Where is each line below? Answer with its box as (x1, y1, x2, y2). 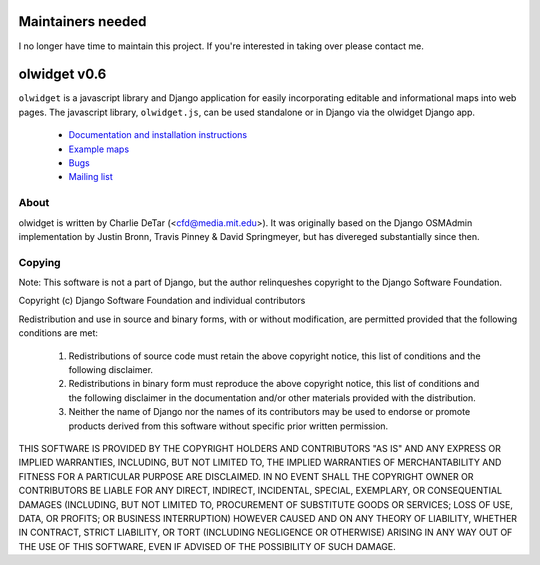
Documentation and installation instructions (68, 129, 248, 141)
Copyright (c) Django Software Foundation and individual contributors (18, 295, 306, 307)
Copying (18, 255, 61, 269)
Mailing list (68, 171, 114, 183)
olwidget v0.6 (18, 66, 107, 83)
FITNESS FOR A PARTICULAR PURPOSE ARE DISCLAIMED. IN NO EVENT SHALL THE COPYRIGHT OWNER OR (18, 470, 474, 482)
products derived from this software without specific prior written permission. (68, 420, 389, 432)
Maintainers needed (18, 13, 147, 30)
